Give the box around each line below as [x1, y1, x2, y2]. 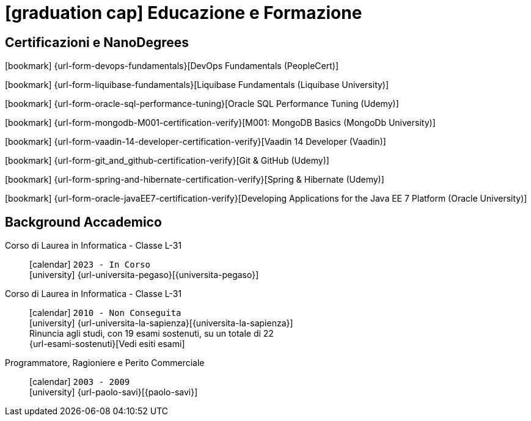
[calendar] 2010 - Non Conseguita [29, 307, 181, 318]
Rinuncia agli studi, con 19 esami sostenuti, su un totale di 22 [29, 328, 274, 339]
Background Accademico [5, 214, 162, 230]
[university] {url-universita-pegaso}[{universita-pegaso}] [29, 269, 259, 280]
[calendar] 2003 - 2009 [29, 376, 130, 387]
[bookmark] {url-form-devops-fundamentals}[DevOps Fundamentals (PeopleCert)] [5, 60, 339, 71]
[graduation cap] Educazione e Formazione [5, 2, 362, 23]
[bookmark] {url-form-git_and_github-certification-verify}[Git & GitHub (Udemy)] [5, 155, 329, 166]
